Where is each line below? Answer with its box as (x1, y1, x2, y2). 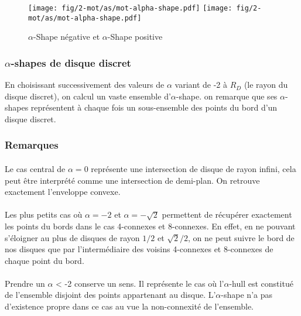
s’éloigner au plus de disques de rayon (5, 231, 140, 243)
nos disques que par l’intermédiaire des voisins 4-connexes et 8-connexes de (5, 243, 273, 255)
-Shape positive (107, 30, 163, 43)
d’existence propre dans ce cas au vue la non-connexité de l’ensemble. (5, 300, 254, 312)
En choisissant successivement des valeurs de (5, 78, 165, 91)
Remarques (5, 138, 59, 152)
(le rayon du (244, 78, 288, 91)
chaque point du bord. (5, 254, 84, 266)
